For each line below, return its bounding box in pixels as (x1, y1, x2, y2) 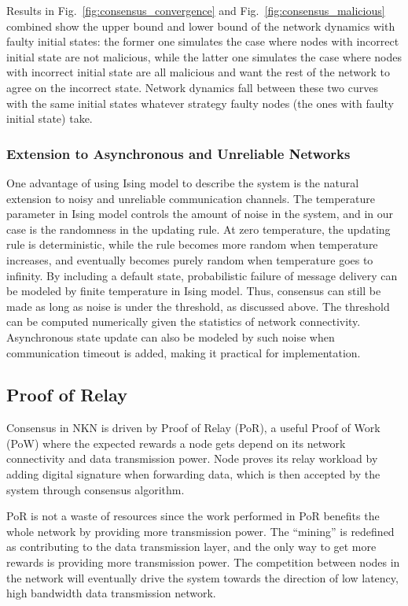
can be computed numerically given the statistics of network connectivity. (6, 313, 361, 330)
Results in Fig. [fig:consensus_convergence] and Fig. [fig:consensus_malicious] (6, 2, 385, 18)
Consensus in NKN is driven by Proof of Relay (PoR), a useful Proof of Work (6, 419, 380, 436)
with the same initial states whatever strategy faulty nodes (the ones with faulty (6, 94, 394, 111)
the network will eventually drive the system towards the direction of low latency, (6, 569, 399, 586)
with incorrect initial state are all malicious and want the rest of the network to (6, 64, 391, 80)
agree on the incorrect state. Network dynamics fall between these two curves (6, 79, 378, 95)
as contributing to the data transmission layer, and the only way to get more (6, 538, 377, 555)
